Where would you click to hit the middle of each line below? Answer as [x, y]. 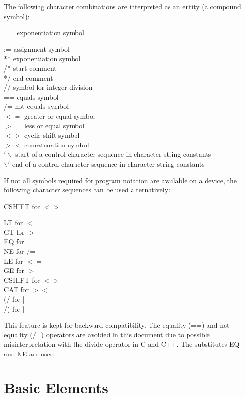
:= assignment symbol [37, 49]
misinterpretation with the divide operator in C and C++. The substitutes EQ [122, 344]
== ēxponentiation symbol [44, 32]
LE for [14, 261]
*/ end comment [28, 77]
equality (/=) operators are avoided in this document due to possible [107, 334]
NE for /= [20, 251]
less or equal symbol [54, 125]
